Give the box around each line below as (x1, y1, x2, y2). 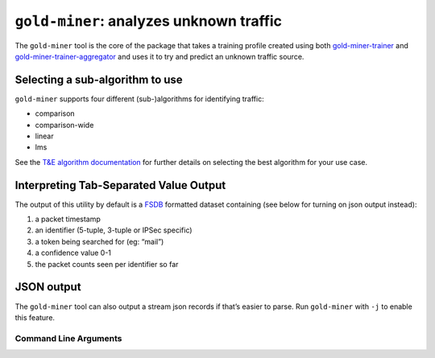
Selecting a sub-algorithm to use (14, 72, 183, 86)
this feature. (14, 312, 56, 322)
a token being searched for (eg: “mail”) (35, 237, 164, 246)
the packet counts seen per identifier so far (35, 259, 179, 269)
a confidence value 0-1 (35, 248, 112, 257)
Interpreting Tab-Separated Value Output (14, 178, 226, 192)
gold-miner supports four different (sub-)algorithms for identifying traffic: (14, 93, 265, 104)
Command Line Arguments (14, 332, 122, 344)
